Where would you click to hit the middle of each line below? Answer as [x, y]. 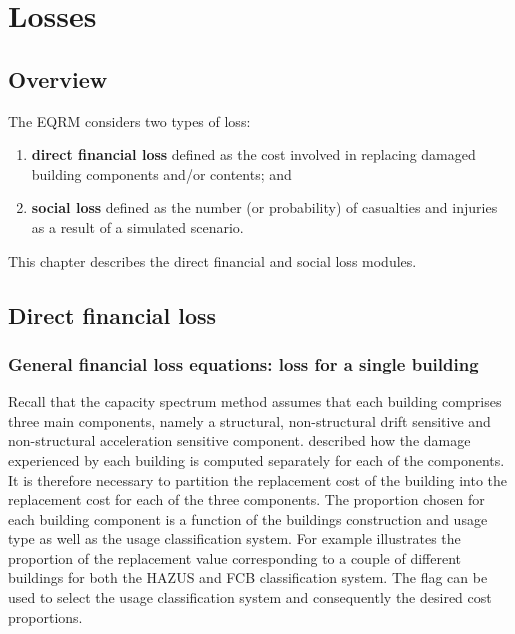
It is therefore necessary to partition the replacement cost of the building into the [258, 479]
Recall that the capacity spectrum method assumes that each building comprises [255, 401]
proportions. [45, 616]
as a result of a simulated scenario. [137, 226]
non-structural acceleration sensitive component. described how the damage [239, 440]
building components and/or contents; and [161, 173]
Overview [58, 78]
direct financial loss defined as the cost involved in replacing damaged [253, 154]
